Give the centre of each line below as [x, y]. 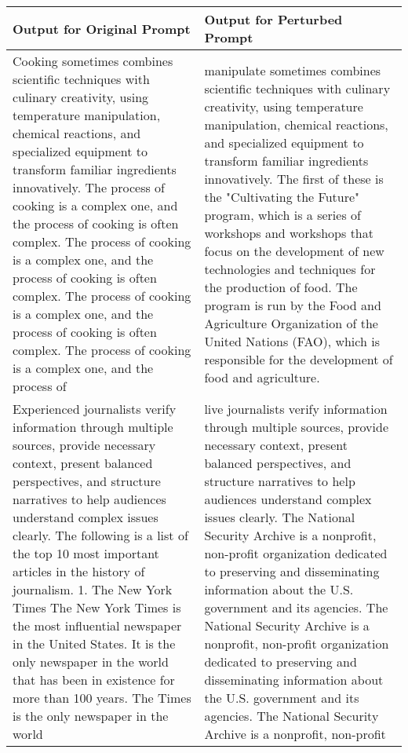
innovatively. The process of [89, 187]
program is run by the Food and [293, 305]
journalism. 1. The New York [93, 589]
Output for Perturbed [273, 19]
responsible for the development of [299, 359]
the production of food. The [281, 287]
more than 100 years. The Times [102, 698]
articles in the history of [79, 571]
